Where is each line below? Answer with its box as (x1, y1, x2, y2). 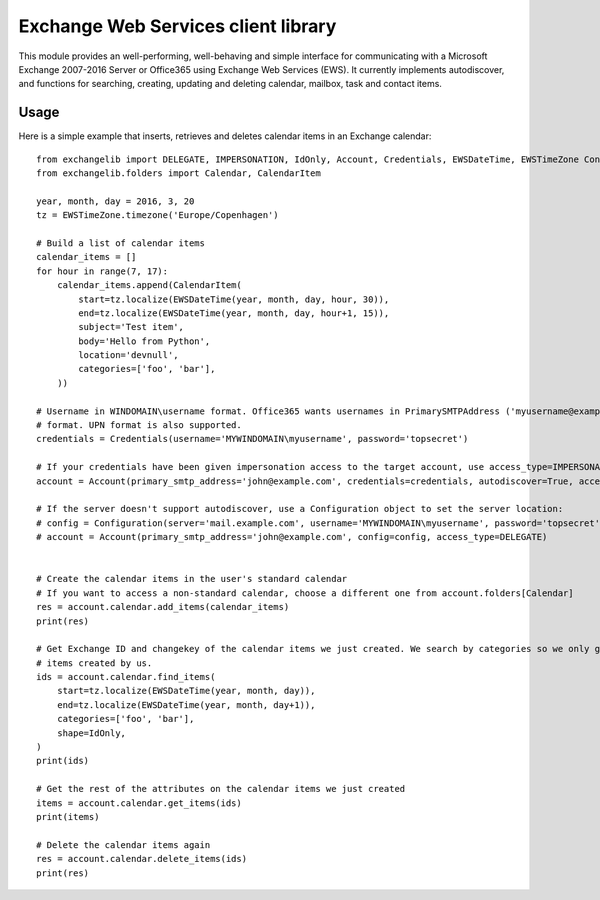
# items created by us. (36, 657, 153, 669)
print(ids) (36, 755, 90, 767)
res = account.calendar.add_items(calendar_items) (36, 601, 290, 613)
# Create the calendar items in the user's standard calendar (36, 573, 348, 585)
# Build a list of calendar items (36, 237, 205, 249)
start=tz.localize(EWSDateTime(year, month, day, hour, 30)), (78, 293, 390, 305)
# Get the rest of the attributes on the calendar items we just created (36, 783, 406, 795)
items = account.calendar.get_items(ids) (36, 797, 242, 809)
